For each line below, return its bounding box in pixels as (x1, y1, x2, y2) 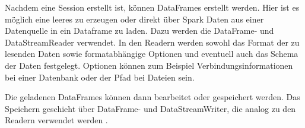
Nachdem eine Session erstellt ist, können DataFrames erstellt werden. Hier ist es (5, 1, 300, 13)
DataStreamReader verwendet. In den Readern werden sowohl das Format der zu (5, 36, 300, 48)
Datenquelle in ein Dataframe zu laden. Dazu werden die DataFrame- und (5, 24, 274, 37)
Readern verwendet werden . (5, 114, 108, 126)
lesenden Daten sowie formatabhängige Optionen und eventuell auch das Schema (5, 47, 298, 60)
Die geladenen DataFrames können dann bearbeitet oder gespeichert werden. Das (5, 91, 300, 103)
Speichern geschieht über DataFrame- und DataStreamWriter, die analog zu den (5, 102, 296, 114)
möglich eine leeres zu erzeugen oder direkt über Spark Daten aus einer (5, 12, 264, 25)
